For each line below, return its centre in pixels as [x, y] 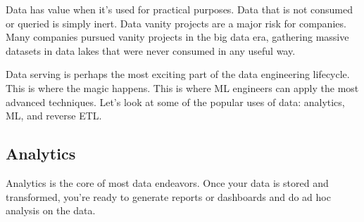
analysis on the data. [51, 210]
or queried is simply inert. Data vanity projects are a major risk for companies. [176, 23]
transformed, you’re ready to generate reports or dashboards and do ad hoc [168, 196]
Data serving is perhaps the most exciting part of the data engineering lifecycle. [178, 74]
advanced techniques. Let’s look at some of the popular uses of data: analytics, [175, 102]
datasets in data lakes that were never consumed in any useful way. [151, 50]
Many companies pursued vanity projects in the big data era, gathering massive [177, 37]
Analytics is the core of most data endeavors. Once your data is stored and [167, 182]
